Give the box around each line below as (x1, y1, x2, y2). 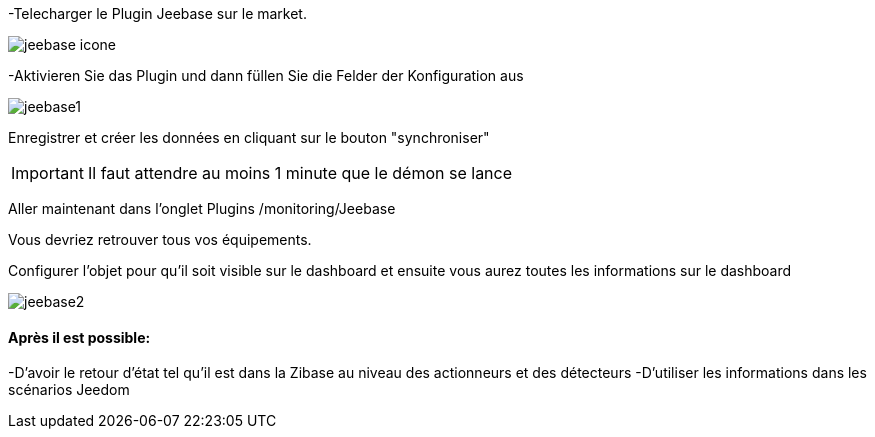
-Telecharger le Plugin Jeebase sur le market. (8, 5, 307, 22)
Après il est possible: (8, 328, 151, 346)
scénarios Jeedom (8, 381, 130, 399)
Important (11, 163, 84, 183)
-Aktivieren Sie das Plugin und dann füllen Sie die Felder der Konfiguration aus (8, 67, 524, 84)
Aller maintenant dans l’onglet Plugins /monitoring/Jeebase (8, 200, 396, 217)
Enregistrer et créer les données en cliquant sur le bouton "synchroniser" (8, 129, 490, 146)
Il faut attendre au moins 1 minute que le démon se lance (87, 163, 513, 183)
